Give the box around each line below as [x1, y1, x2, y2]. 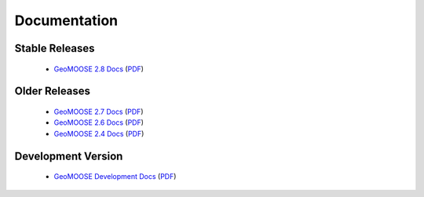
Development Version [14, 149, 123, 162]
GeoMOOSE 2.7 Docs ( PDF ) [53, 107, 144, 116]
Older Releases [14, 85, 90, 98]
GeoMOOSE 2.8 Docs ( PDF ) [53, 64, 144, 74]
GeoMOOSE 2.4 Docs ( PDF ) [53, 129, 144, 138]
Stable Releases [14, 42, 95, 55]
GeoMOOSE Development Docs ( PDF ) [53, 172, 177, 181]
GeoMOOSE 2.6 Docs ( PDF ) [53, 118, 144, 127]
